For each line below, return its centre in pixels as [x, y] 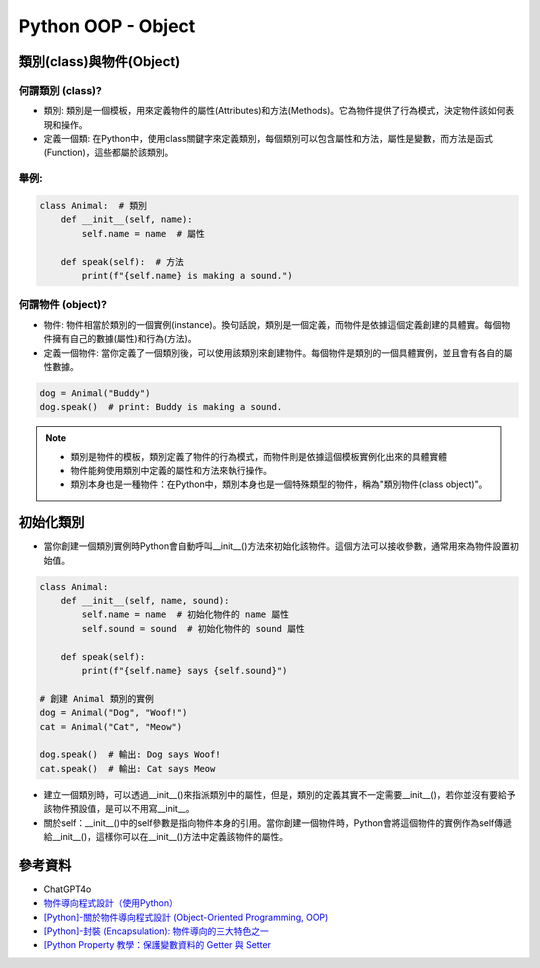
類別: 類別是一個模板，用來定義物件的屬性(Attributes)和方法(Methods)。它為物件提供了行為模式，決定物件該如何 [274, 111]
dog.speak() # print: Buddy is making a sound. [161, 407]
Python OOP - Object [107, 26]
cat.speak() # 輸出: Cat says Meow [127, 768]
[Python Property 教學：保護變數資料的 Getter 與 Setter [157, 945]
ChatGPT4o [67, 889]
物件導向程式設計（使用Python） [111, 903]
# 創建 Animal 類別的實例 [96, 698]
